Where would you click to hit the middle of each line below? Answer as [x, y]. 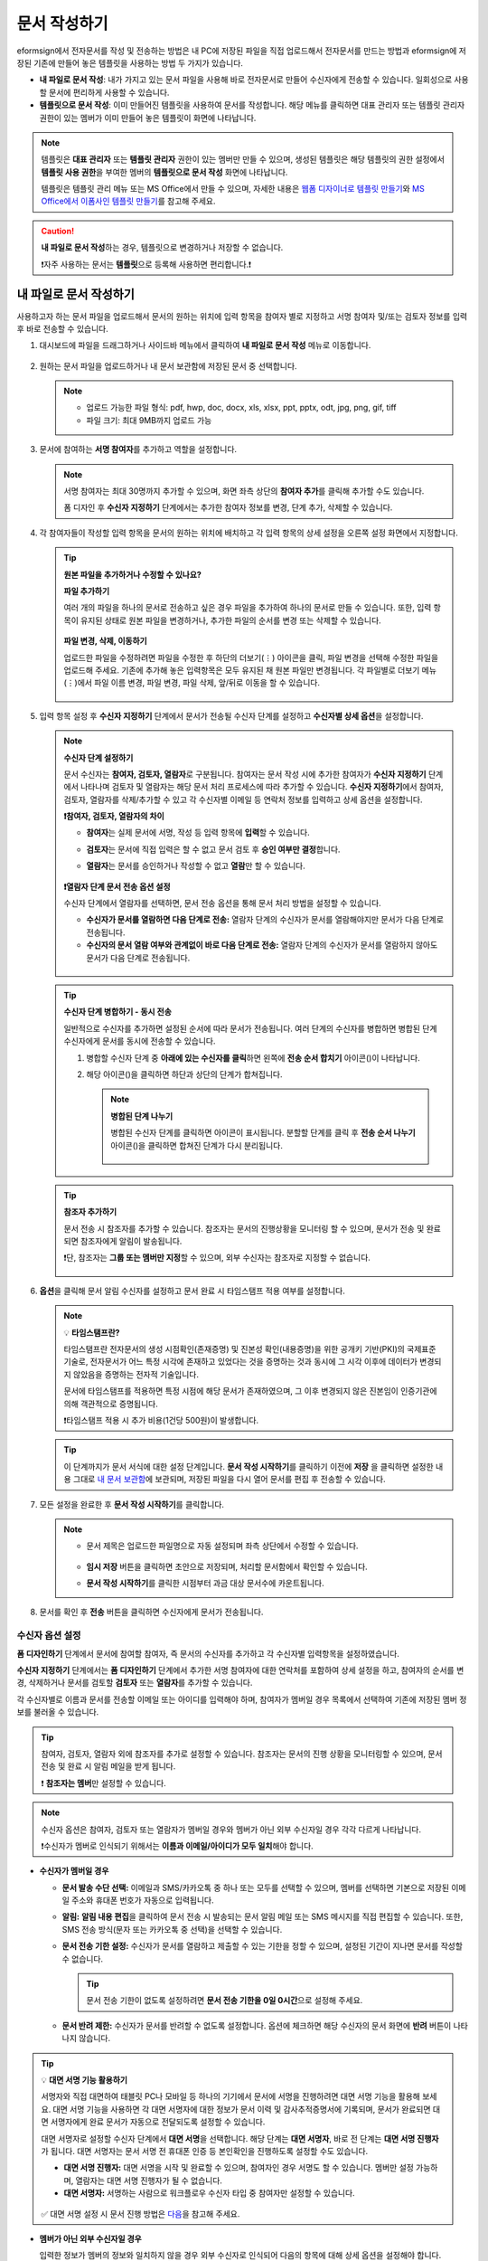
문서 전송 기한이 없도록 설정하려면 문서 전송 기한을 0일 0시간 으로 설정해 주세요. [225, 2001]
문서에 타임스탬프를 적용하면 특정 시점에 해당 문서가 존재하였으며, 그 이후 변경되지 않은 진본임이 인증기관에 [250, 1391]
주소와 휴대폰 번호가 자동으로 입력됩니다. [142, 1900]
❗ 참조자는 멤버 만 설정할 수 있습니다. [103, 1783]
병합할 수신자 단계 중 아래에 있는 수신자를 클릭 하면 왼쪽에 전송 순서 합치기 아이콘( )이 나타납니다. [253, 1057]
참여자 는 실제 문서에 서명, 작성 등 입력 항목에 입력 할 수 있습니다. [198, 833]
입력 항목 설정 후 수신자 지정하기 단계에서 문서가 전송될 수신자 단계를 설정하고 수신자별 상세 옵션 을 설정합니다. [231, 715]
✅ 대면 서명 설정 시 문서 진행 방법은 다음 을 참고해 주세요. [141, 2214]
